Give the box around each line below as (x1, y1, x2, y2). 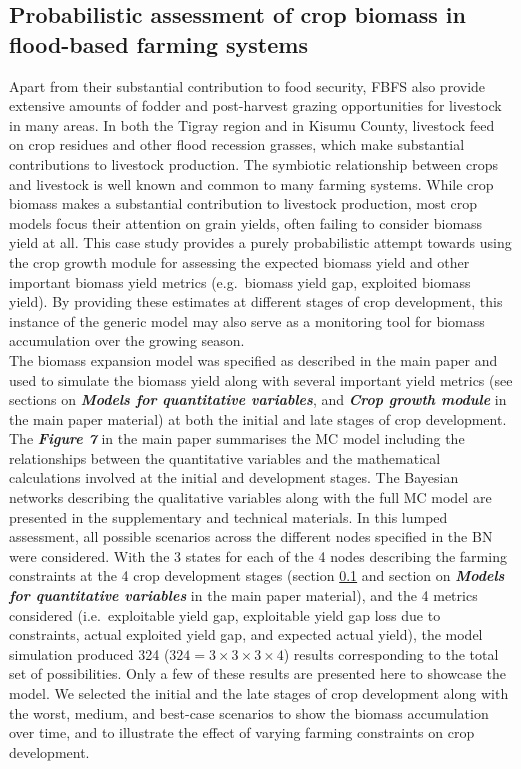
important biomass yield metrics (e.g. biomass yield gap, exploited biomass (9, 271, 471, 292)
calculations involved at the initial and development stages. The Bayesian (9, 467, 459, 488)
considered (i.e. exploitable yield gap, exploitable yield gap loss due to (9, 604, 441, 625)
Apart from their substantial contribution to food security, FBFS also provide (9, 75, 486, 96)
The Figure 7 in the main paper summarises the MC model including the (9, 428, 465, 449)
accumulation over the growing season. (9, 330, 245, 351)
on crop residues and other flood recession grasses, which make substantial (9, 134, 465, 155)
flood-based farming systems (9, 28, 308, 59)
